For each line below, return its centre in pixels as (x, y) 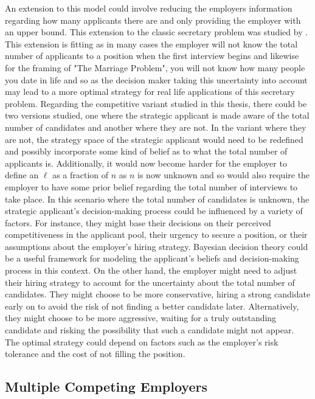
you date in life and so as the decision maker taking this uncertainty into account (156, 79)
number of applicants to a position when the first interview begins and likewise (152, 56)
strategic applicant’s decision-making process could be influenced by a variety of (154, 211)
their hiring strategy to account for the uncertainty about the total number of (150, 282)
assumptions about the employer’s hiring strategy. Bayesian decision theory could (157, 246)
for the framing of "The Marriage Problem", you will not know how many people (155, 67)
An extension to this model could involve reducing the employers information (149, 8)
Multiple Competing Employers (106, 387)
